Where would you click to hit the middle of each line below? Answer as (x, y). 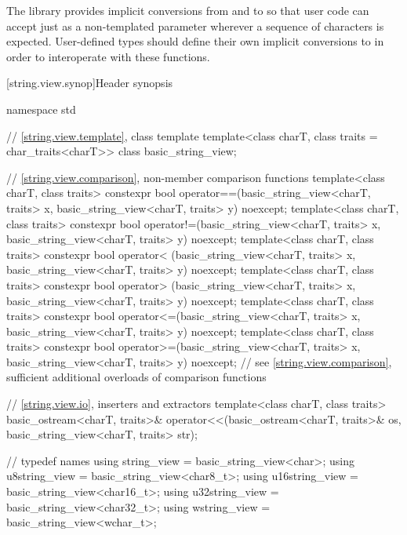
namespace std (41, 109)
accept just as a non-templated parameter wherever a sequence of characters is (195, 25)
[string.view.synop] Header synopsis (90, 83)
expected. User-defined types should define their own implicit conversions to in (195, 41)
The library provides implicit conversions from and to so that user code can (188, 10)
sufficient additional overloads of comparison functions (136, 377)
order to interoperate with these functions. (108, 56)
